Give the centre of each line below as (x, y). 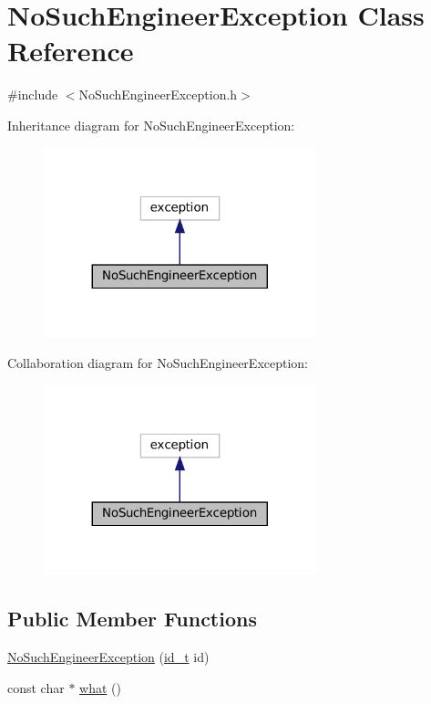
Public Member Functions (132, 619)
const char (36, 687)
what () (100, 687)
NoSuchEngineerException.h (158, 95)
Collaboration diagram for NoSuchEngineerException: (158, 362)
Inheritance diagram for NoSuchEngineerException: (151, 125)
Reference (71, 51)
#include (33, 95)
